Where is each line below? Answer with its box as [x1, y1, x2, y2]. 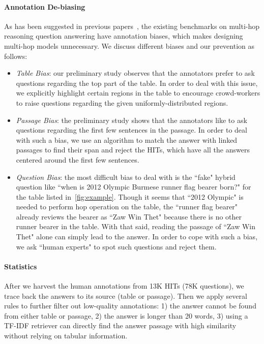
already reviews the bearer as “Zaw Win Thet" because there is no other [16, 211, 242, 222]
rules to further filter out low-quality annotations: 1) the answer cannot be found [4, 300, 256, 311]
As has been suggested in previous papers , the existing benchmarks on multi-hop [4, 20, 260, 31]
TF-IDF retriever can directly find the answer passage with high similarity [4, 320, 237, 331]
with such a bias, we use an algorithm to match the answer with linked [16, 134, 238, 145]
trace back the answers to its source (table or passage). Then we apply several [4, 290, 247, 301]
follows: [4, 50, 27, 61]
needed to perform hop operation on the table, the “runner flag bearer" [16, 201, 238, 212]
